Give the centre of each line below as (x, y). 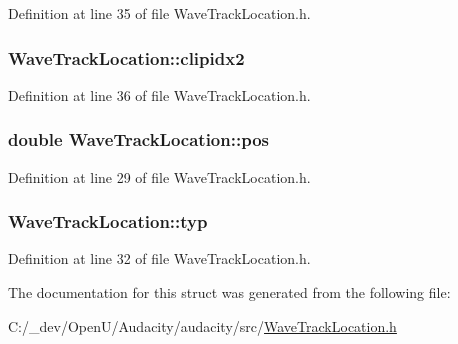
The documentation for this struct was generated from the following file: (229, 292)
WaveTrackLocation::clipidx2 (126, 57)
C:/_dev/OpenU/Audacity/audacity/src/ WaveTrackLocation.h (202, 325)
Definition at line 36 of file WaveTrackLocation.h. (159, 94)
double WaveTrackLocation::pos (138, 139)
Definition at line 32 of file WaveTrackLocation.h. (159, 258)
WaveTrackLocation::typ (108, 221)
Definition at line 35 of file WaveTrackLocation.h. (159, 13)
